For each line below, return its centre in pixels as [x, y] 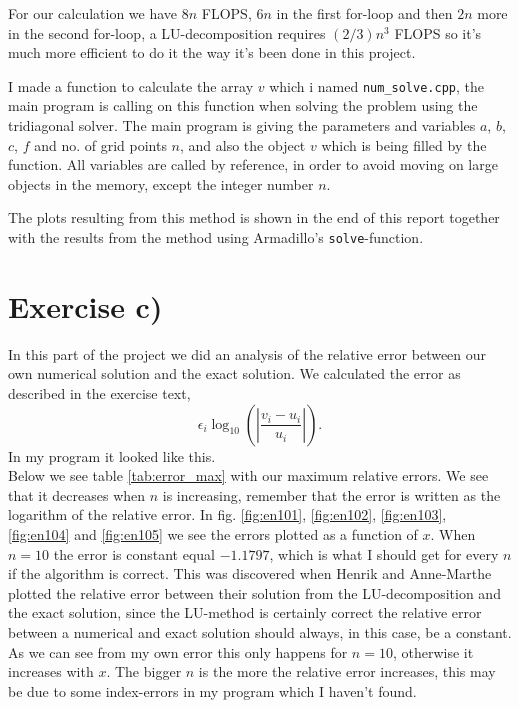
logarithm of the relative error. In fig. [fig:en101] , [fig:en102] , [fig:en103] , [227, 514]
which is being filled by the [404, 144]
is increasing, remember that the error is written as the [331, 494]
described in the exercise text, [99, 392]
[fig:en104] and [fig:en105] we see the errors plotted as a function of [213, 533]
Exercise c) [85, 305]
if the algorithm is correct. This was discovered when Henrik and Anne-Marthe [250, 573]
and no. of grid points [100, 144]
